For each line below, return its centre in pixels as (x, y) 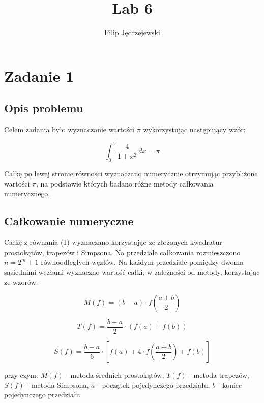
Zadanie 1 (39, 75)
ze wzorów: (21, 282)
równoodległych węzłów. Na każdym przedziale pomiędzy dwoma (142, 262)
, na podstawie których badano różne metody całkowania (125, 183)
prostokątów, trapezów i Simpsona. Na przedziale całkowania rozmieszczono (122, 252)
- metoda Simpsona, (58, 384)
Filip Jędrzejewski (132, 32)
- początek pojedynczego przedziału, (154, 384)
